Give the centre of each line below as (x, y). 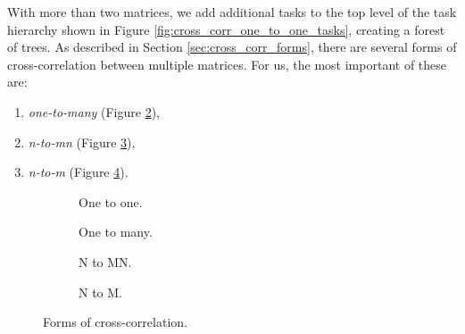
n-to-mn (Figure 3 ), (82, 142)
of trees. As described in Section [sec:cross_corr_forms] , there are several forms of (232, 47)
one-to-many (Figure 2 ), (94, 111)
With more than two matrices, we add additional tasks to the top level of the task (232, 12)
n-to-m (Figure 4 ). (78, 172)
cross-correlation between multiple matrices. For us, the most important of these (227, 64)
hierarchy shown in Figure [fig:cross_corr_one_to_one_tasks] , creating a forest (226, 29)
